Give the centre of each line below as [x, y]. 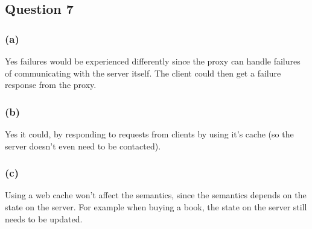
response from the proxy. [51, 85]
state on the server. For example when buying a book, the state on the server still [156, 207]
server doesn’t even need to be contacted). [83, 146]
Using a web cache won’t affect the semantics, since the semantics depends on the [156, 195]
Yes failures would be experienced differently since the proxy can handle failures [153, 61]
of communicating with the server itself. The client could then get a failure [143, 73]
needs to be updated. [44, 218]
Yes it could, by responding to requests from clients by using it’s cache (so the [149, 134]
